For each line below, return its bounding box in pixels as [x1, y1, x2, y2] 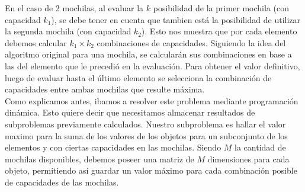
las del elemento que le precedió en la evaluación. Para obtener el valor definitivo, [5, 59, 300, 72]
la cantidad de [235, 141, 286, 153]
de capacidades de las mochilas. [5, 175, 119, 188]
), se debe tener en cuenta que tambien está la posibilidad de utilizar [51, 13, 301, 25]
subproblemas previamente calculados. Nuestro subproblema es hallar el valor [5, 117, 286, 130]
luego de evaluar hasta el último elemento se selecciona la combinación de [5, 71, 272, 84]
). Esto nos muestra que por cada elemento [141, 25, 297, 37]
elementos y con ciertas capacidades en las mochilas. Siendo [5, 141, 221, 153]
